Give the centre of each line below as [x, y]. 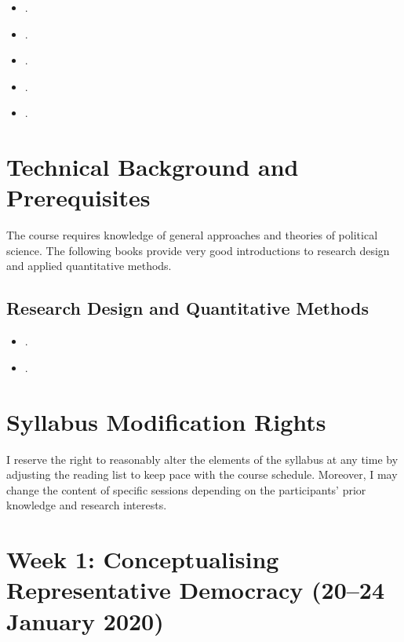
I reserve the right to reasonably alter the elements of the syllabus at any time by [202, 459]
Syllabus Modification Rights [166, 421]
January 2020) [85, 620]
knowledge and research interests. [87, 505]
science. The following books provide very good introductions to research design [198, 250]
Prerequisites [78, 197]
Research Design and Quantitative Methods [188, 308]
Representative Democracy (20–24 [196, 590]
